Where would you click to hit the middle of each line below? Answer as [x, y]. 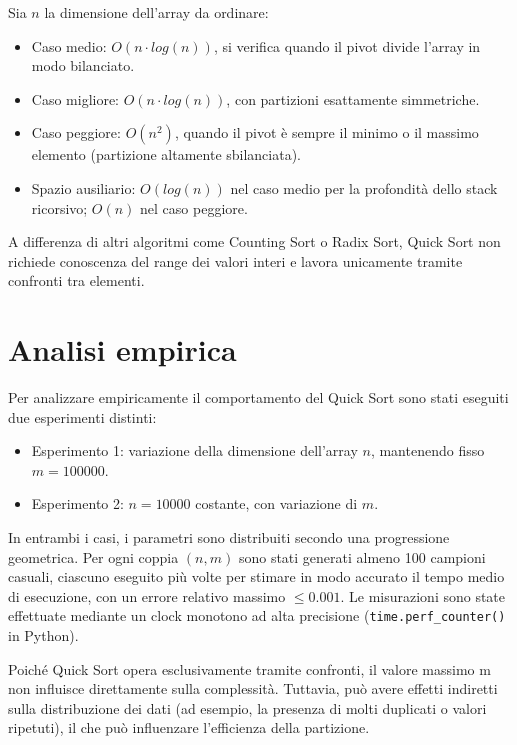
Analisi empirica [122, 349]
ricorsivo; [59, 207]
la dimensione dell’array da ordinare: [156, 12]
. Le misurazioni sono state [423, 595]
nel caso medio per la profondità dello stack [364, 187]
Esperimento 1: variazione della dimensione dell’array [194, 450]
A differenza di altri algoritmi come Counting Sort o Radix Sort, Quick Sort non [254, 241]
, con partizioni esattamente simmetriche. [353, 98]
